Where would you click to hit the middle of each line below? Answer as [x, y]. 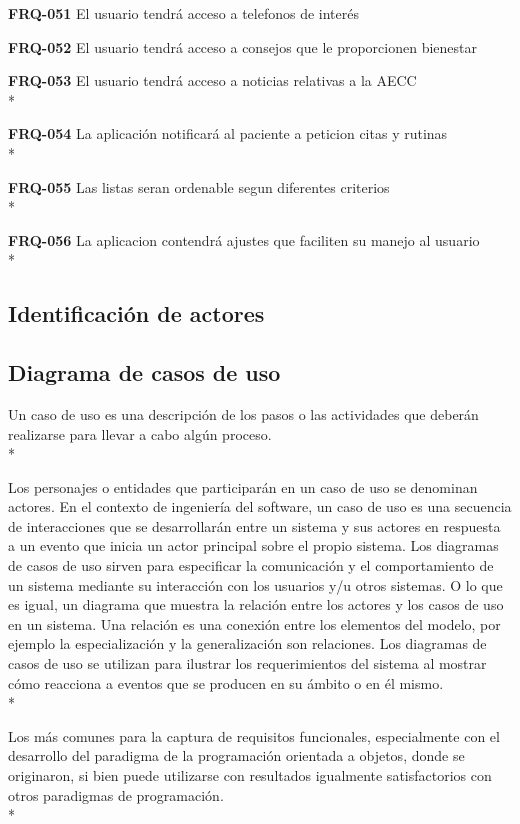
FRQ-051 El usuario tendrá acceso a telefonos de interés [183, 13]
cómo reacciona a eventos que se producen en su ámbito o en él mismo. [226, 682]
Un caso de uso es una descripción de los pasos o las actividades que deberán [243, 413]
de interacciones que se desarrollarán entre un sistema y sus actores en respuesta [254, 525]
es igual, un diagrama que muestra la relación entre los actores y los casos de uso [256, 604]
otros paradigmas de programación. [116, 794]
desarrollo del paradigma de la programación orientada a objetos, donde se [236, 755]
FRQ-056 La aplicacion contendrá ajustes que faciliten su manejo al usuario [244, 239]
